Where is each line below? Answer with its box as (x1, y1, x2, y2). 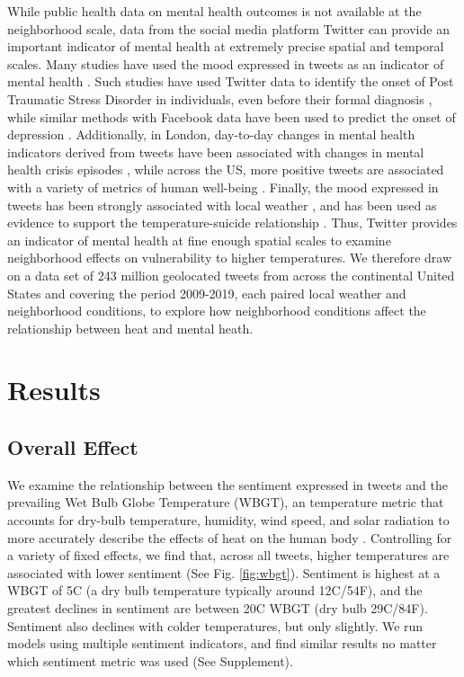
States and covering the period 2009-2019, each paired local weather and (7, 283, 406, 302)
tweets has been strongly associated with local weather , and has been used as (7, 195, 437, 214)
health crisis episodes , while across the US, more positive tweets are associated (7, 160, 444, 179)
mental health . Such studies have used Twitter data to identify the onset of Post (7, 72, 454, 91)
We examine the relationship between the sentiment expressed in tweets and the (7, 475, 449, 494)
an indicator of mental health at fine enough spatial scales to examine (7, 230, 391, 249)
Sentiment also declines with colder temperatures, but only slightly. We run (7, 616, 424, 635)
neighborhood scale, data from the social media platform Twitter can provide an (7, 19, 450, 38)
